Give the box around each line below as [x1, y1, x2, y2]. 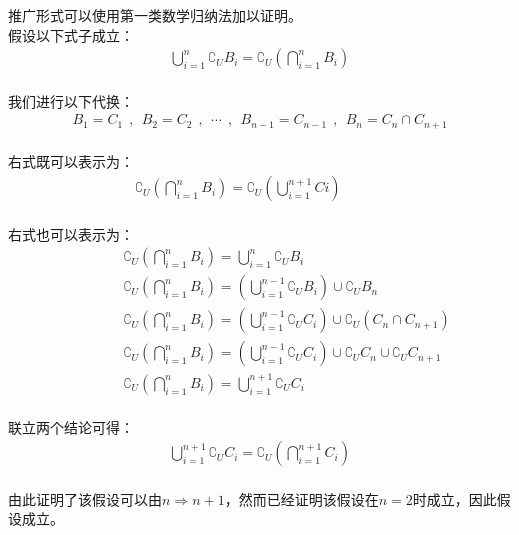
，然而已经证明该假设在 [224, 488, 379, 509]
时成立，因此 [412, 488, 497, 509]
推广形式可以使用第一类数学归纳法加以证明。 [8, 5, 302, 25]
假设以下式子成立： [8, 24, 134, 45]
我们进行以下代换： [8, 90, 134, 111]
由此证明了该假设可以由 [8, 488, 162, 509]
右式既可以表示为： [8, 151, 134, 172]
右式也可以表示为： [8, 223, 134, 244]
